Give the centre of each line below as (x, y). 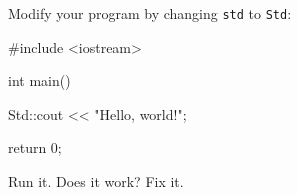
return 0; (35, 147)
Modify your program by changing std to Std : (150, 13)
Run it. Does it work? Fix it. (96, 181)
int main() (39, 80)
